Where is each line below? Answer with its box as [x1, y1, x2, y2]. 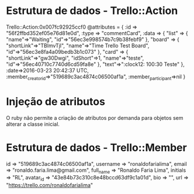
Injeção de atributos [6, 95, 105, 108]
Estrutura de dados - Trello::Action [6, 4, 178, 18]
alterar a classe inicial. [6, 120, 60, 127]
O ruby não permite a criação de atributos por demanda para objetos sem [6, 114, 183, 121]
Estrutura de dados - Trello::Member [6, 141, 187, 154]
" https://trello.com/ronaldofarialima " [6, 182, 93, 189]
